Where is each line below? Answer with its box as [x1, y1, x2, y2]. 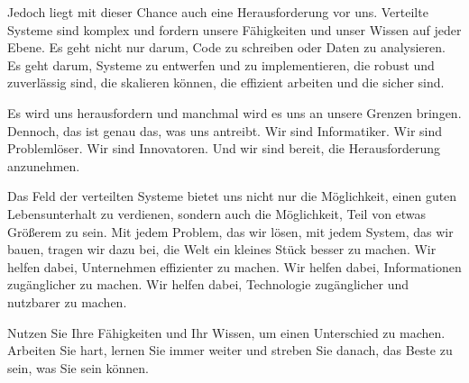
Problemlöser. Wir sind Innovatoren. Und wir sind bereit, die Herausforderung [7, 139, 441, 158]
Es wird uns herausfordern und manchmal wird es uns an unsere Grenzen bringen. [7, 103, 462, 122]
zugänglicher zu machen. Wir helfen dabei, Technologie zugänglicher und [7, 275, 409, 294]
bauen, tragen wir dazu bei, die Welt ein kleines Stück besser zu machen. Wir [7, 240, 437, 259]
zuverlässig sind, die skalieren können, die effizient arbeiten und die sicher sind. [7, 73, 445, 92]
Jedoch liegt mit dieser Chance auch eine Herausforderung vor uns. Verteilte [7, 3, 428, 21]
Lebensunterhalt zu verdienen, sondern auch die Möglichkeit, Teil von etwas [7, 204, 427, 223]
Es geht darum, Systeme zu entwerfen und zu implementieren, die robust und [7, 55, 435, 74]
